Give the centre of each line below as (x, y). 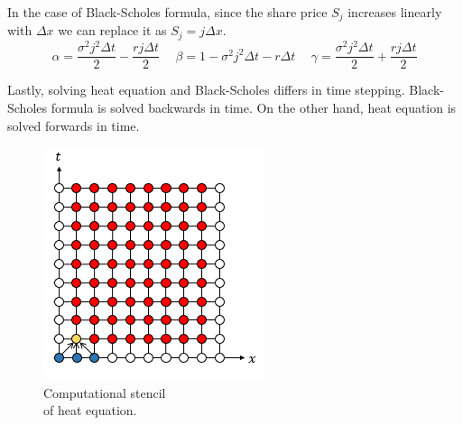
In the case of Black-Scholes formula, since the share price (167, 12)
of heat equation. (90, 410)
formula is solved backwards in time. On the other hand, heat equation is (254, 108)
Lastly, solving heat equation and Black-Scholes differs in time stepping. (206, 90)
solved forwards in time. (74, 125)
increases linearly (395, 12)
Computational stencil (105, 392)
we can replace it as (112, 30)
